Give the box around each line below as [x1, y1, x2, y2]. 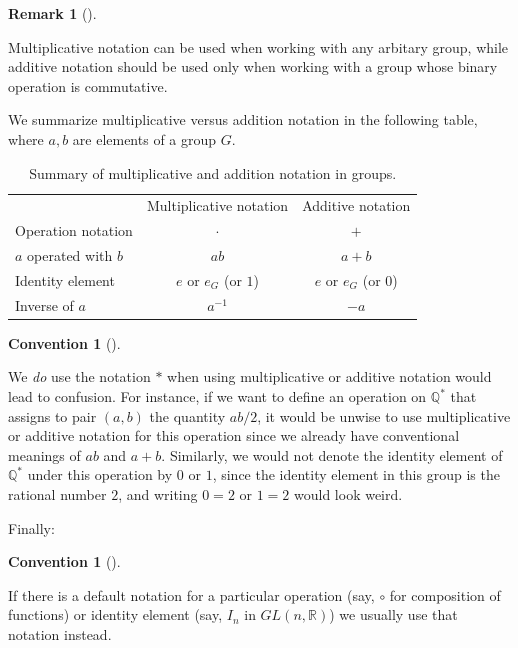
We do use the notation [8, 366, 151, 387]
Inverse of [15, 294, 74, 315]
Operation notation [15, 220, 133, 241]
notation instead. [8, 624, 112, 644]
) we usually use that [329, 604, 458, 625]
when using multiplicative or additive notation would [167, 366, 492, 387]
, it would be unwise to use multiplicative [257, 405, 511, 426]
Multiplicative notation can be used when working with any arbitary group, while [8, 36, 509, 57]
